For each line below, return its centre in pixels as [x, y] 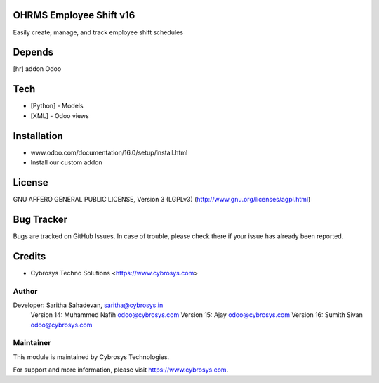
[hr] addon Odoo [37, 69]
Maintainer [32, 343]
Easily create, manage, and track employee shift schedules [98, 32]
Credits [29, 256]
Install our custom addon [66, 162]
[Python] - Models [57, 106]
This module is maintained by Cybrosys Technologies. [91, 357]
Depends [33, 52]
